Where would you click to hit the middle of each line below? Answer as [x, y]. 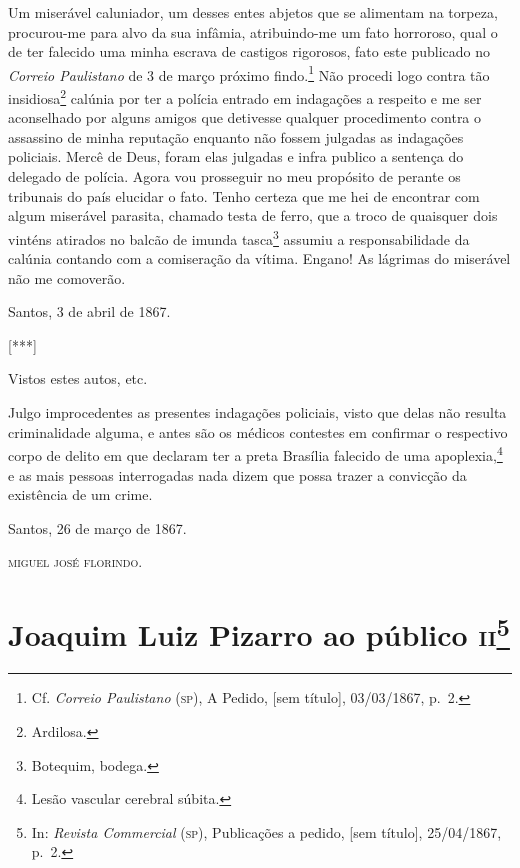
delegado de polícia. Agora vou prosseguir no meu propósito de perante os [234, 176]
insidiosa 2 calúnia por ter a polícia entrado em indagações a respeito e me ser [245, 96]
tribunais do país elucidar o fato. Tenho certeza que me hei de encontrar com [244, 195]
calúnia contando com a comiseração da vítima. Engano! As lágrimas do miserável [259, 258]
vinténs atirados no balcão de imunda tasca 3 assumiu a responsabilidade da [239, 237]
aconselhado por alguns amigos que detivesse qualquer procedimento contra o [245, 117]
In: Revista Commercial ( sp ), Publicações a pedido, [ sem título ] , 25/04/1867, [266, 831]
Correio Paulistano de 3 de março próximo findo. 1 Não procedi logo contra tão [249, 73]
